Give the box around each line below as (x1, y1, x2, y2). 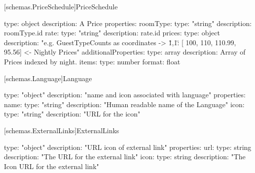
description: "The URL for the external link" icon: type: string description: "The (4, 151, 246, 162)
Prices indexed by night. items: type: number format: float (4, 56, 181, 66)
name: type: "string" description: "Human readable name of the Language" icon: (4, 99, 245, 109)
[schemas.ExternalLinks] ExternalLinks (4, 125, 119, 135)
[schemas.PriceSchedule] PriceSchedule (4, 1, 118, 11)
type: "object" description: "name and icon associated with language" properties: (4, 89, 246, 100)
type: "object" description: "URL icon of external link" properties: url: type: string (4, 142, 252, 152)
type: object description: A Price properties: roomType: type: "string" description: (4, 18, 252, 28)
